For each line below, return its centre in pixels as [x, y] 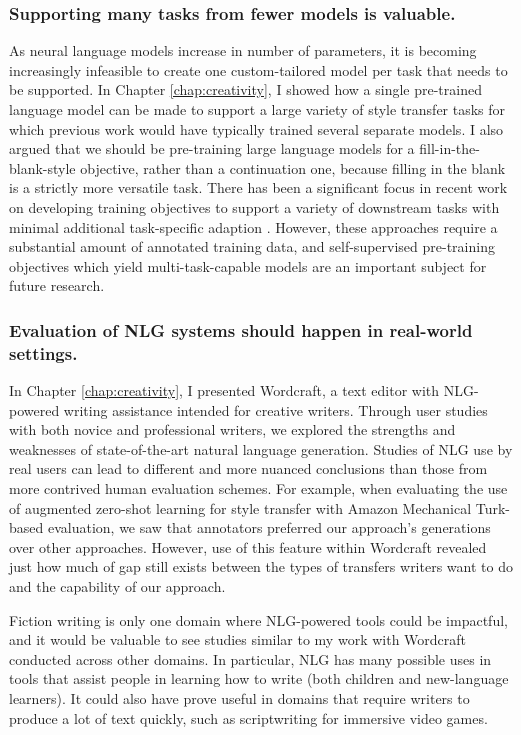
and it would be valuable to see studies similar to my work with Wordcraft [238, 639]
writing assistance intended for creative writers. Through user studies [275, 409]
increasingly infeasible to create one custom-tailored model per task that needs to [258, 69]
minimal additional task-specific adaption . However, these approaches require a [253, 226]
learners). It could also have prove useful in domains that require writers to [239, 697]
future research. [57, 285]
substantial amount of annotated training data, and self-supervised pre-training [252, 246]
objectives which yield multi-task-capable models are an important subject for [248, 265]
